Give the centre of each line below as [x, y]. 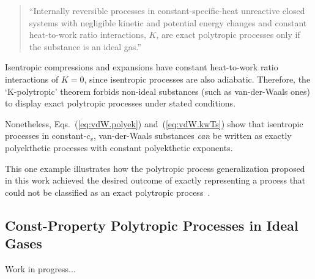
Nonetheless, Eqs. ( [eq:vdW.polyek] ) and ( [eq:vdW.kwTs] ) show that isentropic [154, 123]
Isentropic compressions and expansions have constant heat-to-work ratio [142, 67]
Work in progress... [40, 268]
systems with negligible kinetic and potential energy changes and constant [168, 22]
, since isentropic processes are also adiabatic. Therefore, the [197, 79]
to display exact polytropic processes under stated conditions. [120, 103]
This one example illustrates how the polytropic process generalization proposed [155, 168]
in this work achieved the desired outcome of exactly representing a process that [155, 180]
